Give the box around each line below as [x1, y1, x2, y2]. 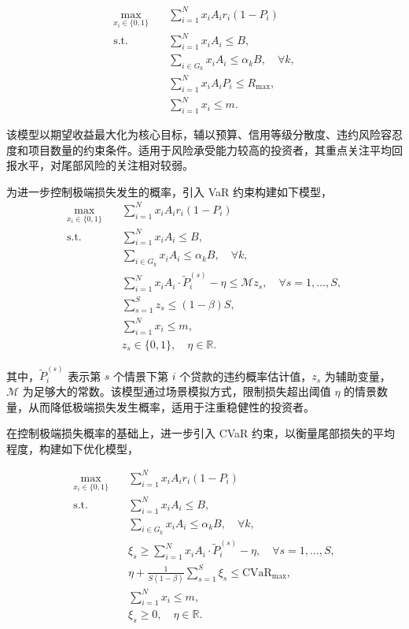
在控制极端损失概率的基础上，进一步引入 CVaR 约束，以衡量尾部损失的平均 [6, 425, 396, 441]
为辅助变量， [324, 367, 391, 384]
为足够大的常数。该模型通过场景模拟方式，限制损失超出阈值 [22, 383, 331, 400]
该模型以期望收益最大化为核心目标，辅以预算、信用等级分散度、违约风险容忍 [6, 125, 403, 142]
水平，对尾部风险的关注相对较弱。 [17, 157, 193, 173]
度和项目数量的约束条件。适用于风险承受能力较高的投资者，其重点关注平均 [6, 141, 392, 158]
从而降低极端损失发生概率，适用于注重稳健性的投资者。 [28, 398, 315, 415]
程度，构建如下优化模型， [6, 440, 138, 456]
